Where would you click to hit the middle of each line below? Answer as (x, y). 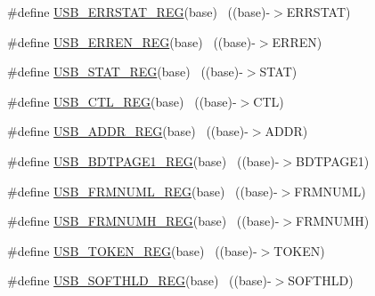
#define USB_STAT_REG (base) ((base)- (125, 72)
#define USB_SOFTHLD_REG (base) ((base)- (139, 280)
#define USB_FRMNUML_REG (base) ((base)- (143, 191)
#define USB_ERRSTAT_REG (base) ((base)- (139, 12)
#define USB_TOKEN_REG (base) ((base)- (132, 250)
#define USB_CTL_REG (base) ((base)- (122, 101)
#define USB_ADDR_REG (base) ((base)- (128, 131)
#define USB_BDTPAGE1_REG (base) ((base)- (143, 160)
